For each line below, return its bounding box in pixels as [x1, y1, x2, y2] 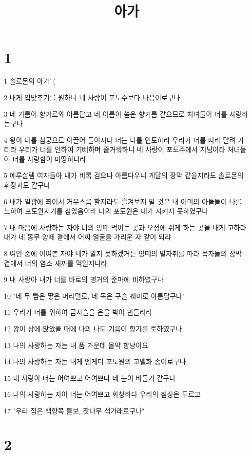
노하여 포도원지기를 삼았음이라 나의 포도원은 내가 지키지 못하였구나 [4, 206, 209, 216]
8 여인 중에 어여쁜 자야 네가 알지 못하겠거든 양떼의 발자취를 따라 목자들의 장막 [4, 248, 242, 259]
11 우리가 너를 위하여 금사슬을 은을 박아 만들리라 [4, 307, 153, 317]
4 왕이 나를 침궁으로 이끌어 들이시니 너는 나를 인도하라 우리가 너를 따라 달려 [4, 134, 236, 145]
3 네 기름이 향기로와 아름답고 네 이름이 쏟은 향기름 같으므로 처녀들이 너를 [4, 108, 227, 119]
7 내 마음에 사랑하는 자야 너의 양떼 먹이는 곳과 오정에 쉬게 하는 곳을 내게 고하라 [4, 222, 247, 232]
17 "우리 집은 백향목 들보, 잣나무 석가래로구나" [4, 405, 145, 415]
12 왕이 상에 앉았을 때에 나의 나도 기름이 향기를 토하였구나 [4, 324, 182, 333]
